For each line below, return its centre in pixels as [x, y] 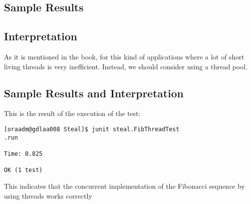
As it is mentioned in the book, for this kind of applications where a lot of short [124, 56]
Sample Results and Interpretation [94, 93]
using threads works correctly [48, 195]
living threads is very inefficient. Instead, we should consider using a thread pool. [126, 66]
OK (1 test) [23, 170]
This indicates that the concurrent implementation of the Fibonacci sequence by [125, 186]
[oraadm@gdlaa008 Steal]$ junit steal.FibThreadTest [92, 129]
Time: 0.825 [23, 154]
